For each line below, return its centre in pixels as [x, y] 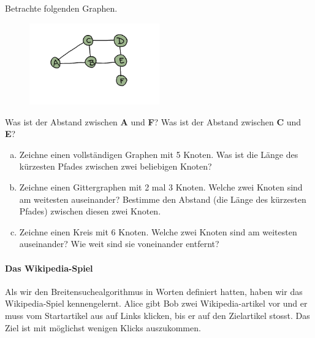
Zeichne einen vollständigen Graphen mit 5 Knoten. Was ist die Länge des [159, 154]
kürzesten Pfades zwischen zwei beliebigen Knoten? [116, 166]
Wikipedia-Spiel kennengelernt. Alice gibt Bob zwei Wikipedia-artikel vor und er [156, 303]
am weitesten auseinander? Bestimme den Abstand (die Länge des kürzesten [163, 199]
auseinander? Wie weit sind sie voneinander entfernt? [119, 244]
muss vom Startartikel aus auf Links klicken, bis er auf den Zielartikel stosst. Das [157, 316]
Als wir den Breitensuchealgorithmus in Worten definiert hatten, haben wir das [154, 291]
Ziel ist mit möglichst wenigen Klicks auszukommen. [103, 327]
